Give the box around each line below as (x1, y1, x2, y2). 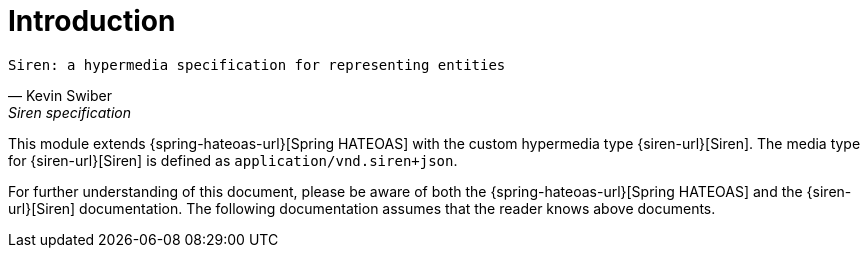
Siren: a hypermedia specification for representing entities (8, 56, 506, 73)
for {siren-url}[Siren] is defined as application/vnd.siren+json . (8, 151, 458, 169)
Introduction (8, 4, 176, 38)
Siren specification (8, 103, 131, 121)
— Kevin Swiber (8, 86, 112, 104)
